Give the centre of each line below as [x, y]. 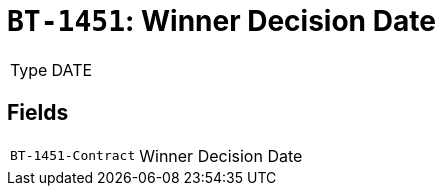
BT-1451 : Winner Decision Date [221, 21]
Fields [38, 113]
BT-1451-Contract [73, 156]
